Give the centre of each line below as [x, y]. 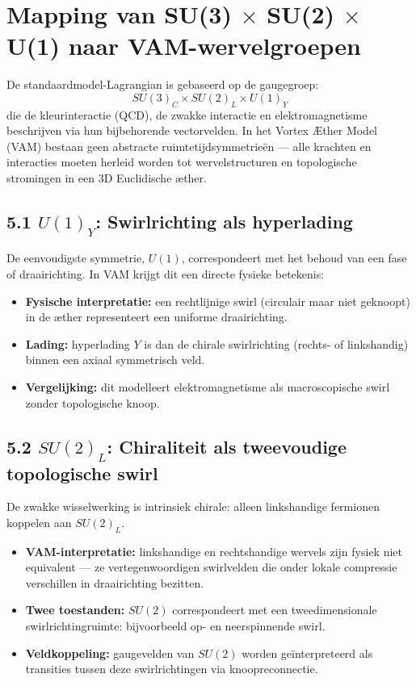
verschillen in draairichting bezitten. [115, 582]
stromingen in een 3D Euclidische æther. [107, 178]
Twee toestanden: [75, 610]
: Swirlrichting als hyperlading [224, 222]
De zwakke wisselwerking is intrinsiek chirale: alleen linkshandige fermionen [193, 506]
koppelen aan [39, 522]
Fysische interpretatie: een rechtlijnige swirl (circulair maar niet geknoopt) [218, 301]
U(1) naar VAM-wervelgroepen [184, 46]
